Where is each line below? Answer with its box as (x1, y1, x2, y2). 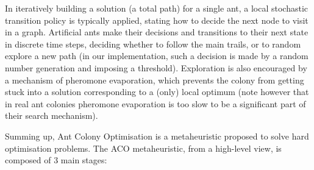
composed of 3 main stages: (5, 154, 107, 166)
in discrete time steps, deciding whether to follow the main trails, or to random (5, 37, 301, 50)
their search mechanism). (5, 109, 98, 122)
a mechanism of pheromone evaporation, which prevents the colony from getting (5, 73, 304, 86)
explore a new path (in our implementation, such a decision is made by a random (5, 49, 309, 62)
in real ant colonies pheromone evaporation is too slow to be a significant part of (5, 97, 306, 110)
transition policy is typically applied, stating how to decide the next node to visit (5, 13, 309, 26)
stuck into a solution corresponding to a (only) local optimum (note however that (5, 85, 309, 98)
